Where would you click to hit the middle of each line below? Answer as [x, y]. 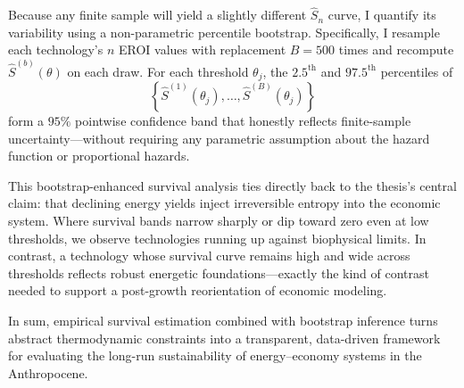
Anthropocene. [48, 372]
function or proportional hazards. [99, 156]
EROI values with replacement [202, 50]
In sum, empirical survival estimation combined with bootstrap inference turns [223, 321]
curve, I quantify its [382, 15]
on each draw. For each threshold [158, 71]
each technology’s [56, 50]
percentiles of [417, 71]
